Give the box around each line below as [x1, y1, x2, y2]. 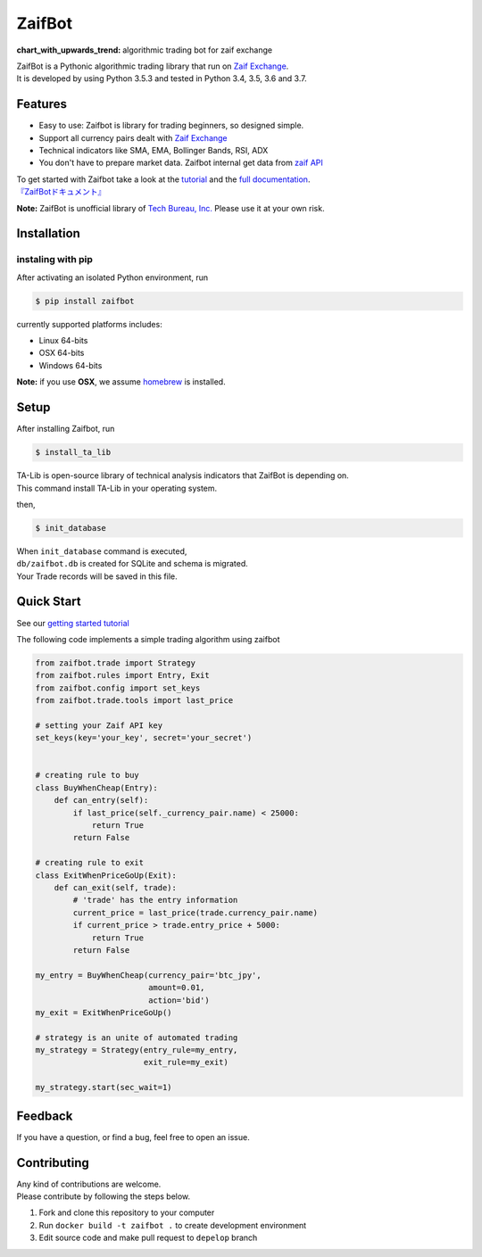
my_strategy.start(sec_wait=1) [35, 1082, 173, 1093]
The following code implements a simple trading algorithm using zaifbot [16, 633, 280, 644]
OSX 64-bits [38, 348, 85, 359]
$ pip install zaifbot [35, 295, 135, 306]
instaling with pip [16, 253, 94, 266]
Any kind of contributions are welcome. [16, 1178, 162, 1189]
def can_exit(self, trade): [54, 882, 178, 892]
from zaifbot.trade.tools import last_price [35, 696, 234, 706]
